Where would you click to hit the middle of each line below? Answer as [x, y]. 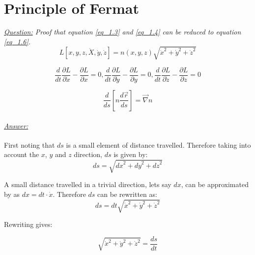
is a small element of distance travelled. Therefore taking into [158, 144]
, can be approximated [215, 184]
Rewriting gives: [28, 224]
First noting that [29, 144]
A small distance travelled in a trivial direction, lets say [88, 184]
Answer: [16, 125]
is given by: [131, 154]
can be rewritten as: [127, 194]
